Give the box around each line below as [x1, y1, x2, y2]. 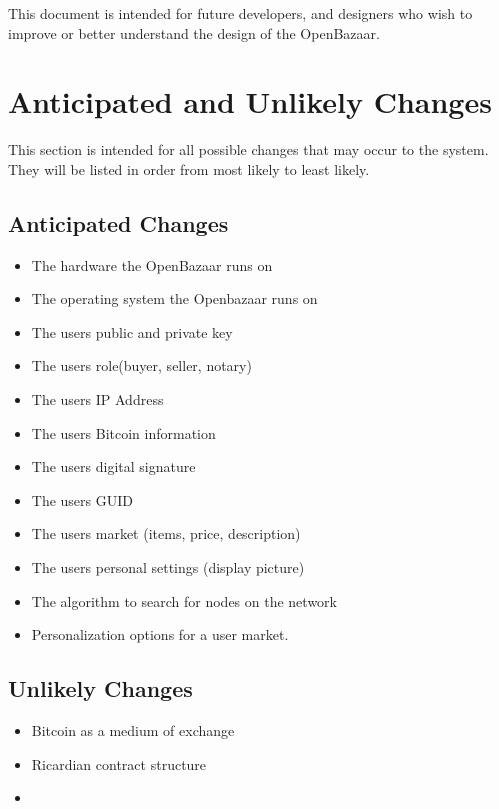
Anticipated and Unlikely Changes [8, 81, 492, 122]
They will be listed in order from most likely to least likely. [8, 158, 370, 179]
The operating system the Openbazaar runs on [31, 288, 318, 309]
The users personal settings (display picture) [31, 557, 305, 578]
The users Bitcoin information [31, 422, 216, 443]
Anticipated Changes [8, 207, 229, 238]
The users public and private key [31, 321, 233, 342]
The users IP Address [31, 389, 164, 410]
